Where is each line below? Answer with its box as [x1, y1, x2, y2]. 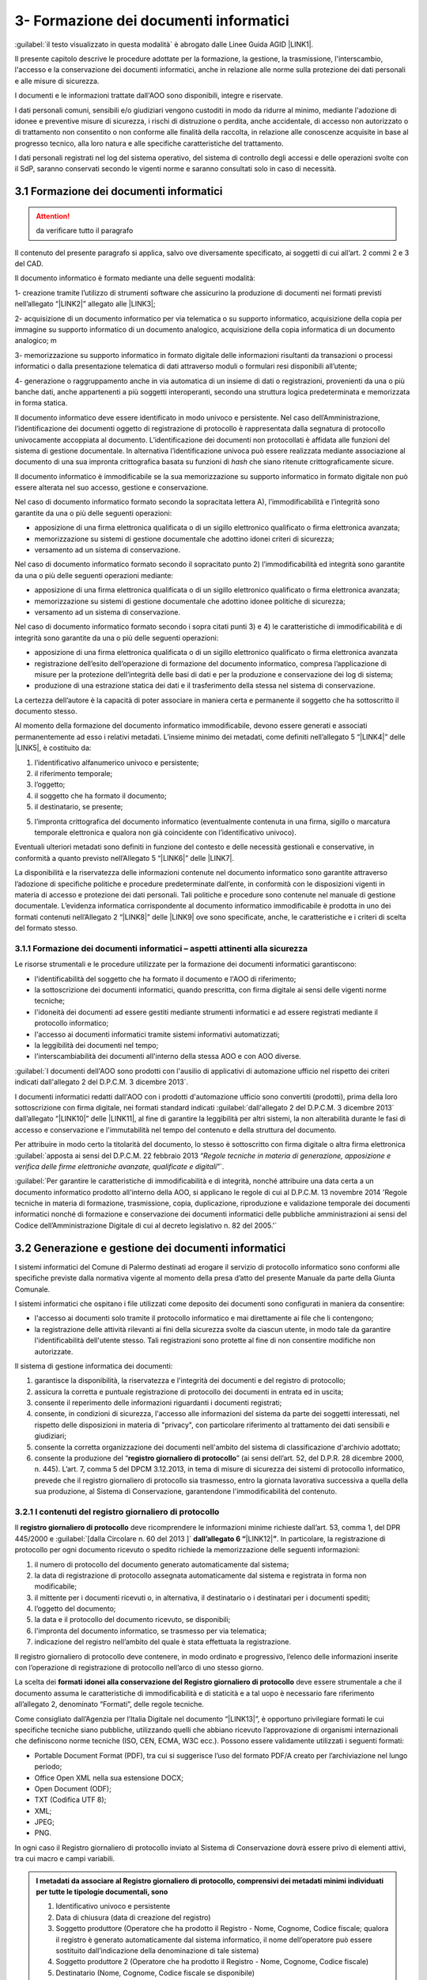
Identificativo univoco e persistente [55, 1902, 171, 1911]
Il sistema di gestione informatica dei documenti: [14, 1361, 173, 1370]
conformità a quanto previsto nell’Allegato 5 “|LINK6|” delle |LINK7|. [14, 853, 235, 862]
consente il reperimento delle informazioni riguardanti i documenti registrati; [34, 1398, 282, 1407]
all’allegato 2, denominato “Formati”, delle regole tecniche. [14, 1700, 205, 1709]
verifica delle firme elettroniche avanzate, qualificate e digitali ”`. [14, 1161, 225, 1171]
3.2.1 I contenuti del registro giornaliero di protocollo [14, 1506, 220, 1517]
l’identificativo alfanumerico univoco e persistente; [34, 757, 199, 767]
